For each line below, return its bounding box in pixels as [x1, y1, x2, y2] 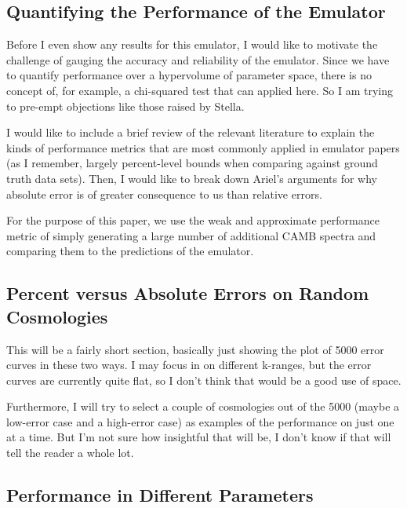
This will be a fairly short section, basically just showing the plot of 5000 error [6, 341, 384, 357]
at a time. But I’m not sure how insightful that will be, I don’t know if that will [6, 429, 391, 445]
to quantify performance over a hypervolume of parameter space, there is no [6, 67, 372, 83]
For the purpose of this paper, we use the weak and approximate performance [6, 212, 380, 228]
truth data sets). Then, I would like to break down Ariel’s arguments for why [6, 170, 378, 186]
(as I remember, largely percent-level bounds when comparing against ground [6, 155, 378, 171]
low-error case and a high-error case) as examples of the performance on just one [6, 413, 394, 429]
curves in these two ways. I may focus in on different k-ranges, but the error [6, 356, 372, 373]
